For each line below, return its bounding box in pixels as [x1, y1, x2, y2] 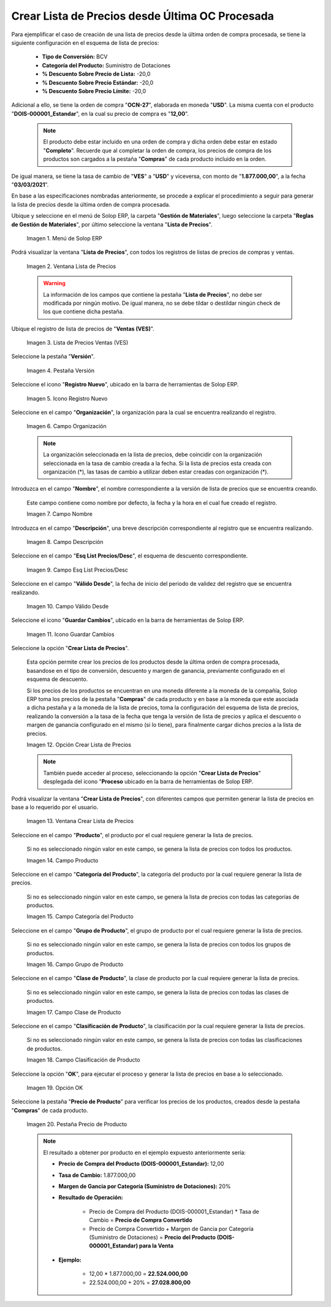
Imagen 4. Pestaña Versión [26, 367, 95, 374]
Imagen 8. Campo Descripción [26, 538, 104, 545]
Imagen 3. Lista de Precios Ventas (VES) [26, 339, 129, 347]
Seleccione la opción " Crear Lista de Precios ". [11, 645, 129, 652]
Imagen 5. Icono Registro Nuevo [26, 394, 108, 402]
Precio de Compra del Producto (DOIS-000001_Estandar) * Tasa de [89, 1208, 260, 1215]
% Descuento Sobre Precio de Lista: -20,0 [42, 71, 151, 78]
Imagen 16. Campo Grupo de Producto [26, 960, 124, 968]
